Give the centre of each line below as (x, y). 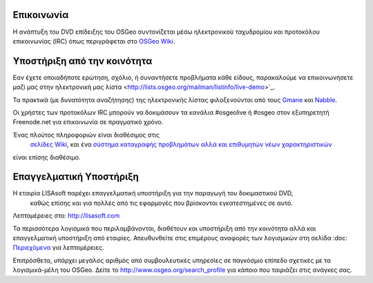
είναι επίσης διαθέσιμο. (47, 157)
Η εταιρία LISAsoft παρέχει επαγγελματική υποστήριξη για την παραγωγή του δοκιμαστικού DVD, (153, 193)
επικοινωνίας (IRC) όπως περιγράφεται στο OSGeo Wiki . (94, 41)
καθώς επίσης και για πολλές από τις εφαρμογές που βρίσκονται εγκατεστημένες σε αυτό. (161, 203)
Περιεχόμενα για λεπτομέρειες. (58, 248)
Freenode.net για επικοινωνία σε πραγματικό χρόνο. (88, 122)
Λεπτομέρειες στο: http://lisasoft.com (66, 216)
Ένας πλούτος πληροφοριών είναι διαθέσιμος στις (86, 135)
